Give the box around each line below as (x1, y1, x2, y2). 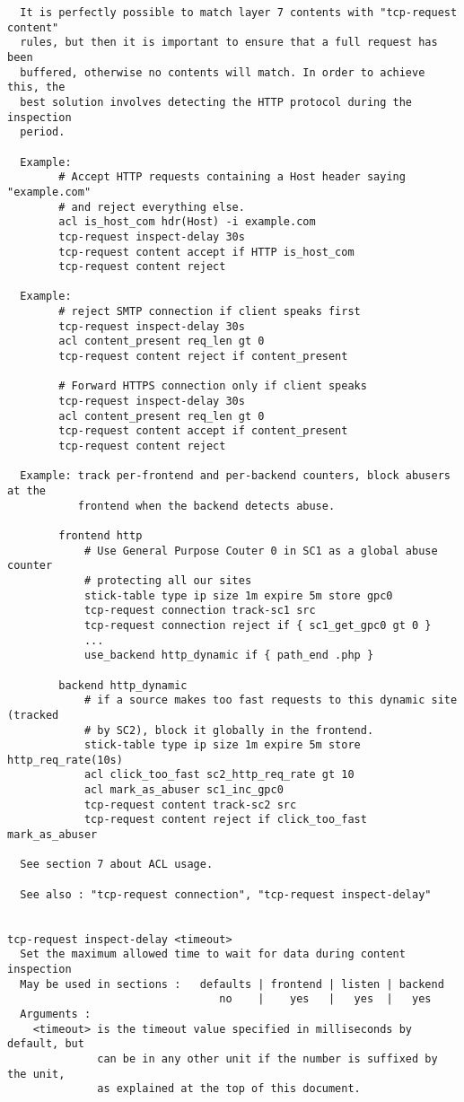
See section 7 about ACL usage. (20, 858, 214, 871)
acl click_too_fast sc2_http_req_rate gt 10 (83, 768, 355, 782)
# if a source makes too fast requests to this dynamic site (83, 694, 458, 707)
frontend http (58, 529, 143, 542)
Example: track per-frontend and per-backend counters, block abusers (20, 469, 451, 483)
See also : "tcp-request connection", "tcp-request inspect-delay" (20, 888, 432, 901)
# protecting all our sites (83, 573, 252, 587)
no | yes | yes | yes (219, 993, 432, 1006)
